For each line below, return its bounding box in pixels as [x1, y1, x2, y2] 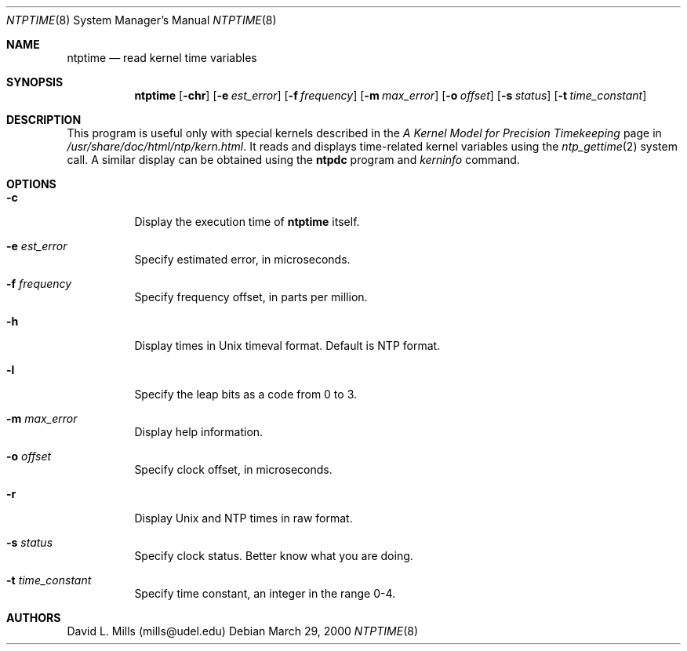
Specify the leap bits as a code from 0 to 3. [134, 387, 358, 401]
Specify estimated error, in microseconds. [134, 253, 351, 266]
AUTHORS [6, 611, 61, 624]
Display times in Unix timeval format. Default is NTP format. [134, 339, 441, 352]
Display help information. [134, 425, 264, 438]
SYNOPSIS [6, 75, 64, 89]
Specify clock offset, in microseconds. [134, 463, 333, 476]
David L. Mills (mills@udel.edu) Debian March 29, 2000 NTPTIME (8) [67, 624, 419, 638]
